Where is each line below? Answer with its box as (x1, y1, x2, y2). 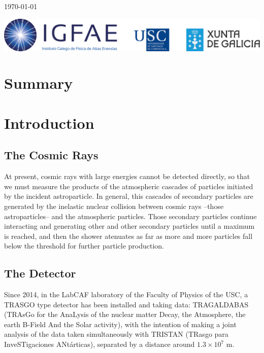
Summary (4, 73, 73, 93)
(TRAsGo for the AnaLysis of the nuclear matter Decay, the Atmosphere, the (4, 309, 246, 320)
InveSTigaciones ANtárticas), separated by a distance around (4, 339, 195, 349)
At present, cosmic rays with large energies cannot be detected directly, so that (4, 171, 250, 182)
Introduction (4, 112, 94, 133)
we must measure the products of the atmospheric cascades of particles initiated (4, 181, 253, 191)
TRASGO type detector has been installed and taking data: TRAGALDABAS (4, 299, 249, 309)
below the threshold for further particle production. (4, 240, 164, 251)
